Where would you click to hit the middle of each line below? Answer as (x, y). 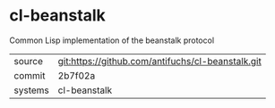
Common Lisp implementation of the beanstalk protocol (112, 40)
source (28, 61)
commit (30, 75)
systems (31, 90)
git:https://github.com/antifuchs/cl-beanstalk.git (159, 61)
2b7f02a (77, 75)
